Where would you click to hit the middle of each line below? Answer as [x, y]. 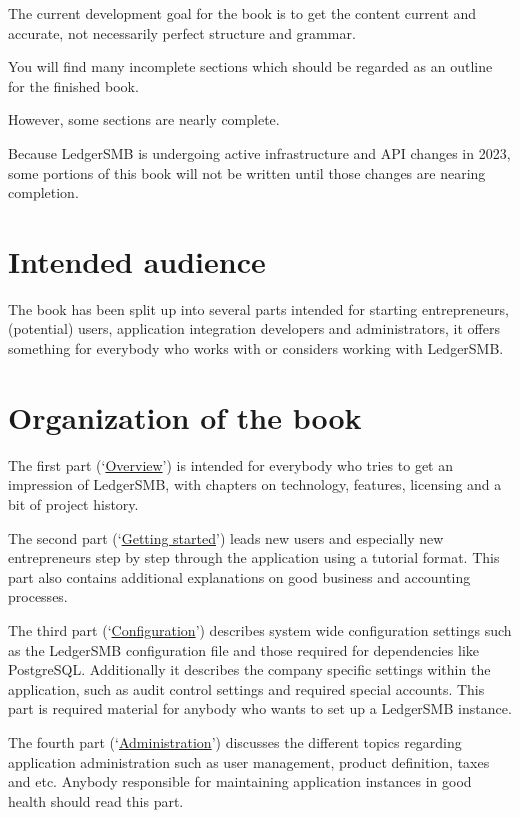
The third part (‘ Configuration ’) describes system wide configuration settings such [260, 629]
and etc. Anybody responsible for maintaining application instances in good [240, 781]
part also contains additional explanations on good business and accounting [239, 576]
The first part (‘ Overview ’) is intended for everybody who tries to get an [230, 464]
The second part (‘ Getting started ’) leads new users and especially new [226, 537]
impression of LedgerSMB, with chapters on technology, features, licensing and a [255, 484]
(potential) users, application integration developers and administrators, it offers [254, 328]
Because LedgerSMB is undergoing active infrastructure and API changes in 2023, [259, 152]
